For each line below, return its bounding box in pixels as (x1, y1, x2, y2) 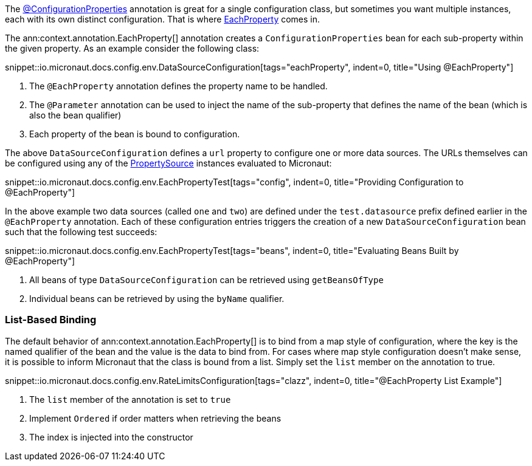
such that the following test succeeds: (5, 227, 157, 237)
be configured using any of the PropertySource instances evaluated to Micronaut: (5, 158, 332, 168)
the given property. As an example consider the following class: (5, 43, 260, 53)
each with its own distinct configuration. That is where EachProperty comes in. (5, 14, 320, 24)
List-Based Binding (5, 314, 97, 326)
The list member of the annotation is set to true (29, 394, 231, 405)
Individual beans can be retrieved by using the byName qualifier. (29, 293, 285, 304)
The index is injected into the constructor (29, 431, 193, 442)
